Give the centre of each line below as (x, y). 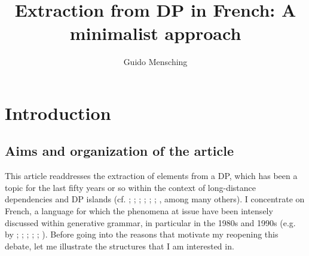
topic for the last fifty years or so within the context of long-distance (131, 187)
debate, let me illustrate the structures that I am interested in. (120, 246)
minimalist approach (155, 33)
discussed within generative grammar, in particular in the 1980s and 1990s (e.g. (150, 222)
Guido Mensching (155, 62)
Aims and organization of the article (119, 151)
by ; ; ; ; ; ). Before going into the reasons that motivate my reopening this (142, 234)
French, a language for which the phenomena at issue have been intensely (139, 211)
